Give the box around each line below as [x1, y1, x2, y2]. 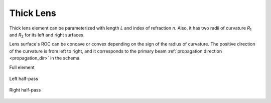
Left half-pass [9, 75, 39, 81]
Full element [9, 64, 35, 70]
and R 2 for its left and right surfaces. [9, 31, 85, 39]
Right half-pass [9, 87, 41, 93]
